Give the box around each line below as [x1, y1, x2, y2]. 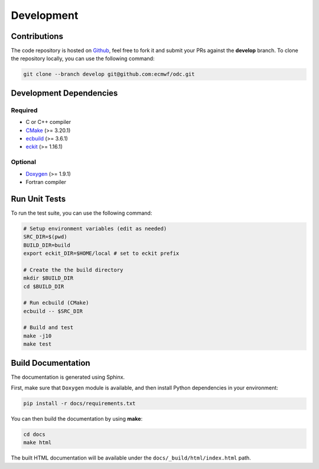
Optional [11, 158, 37, 166]
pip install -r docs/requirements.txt [23, 400, 136, 407]
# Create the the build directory [23, 266, 123, 273]
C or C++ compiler [25, 119, 71, 126]
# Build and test [23, 324, 74, 331]
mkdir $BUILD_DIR [23, 275, 74, 281]
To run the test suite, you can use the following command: [11, 209, 152, 217]
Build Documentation [11, 358, 91, 368]
